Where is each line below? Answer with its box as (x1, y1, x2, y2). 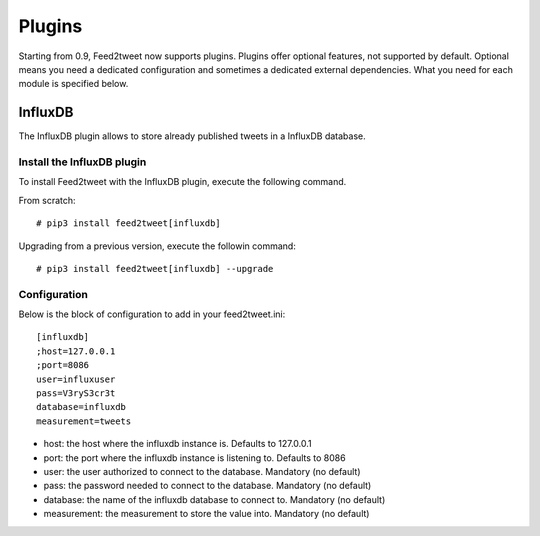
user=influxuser (36, 373, 116, 385)
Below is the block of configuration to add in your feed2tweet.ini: (18, 308, 286, 320)
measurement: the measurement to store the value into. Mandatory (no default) (43, 508, 370, 520)
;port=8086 (36, 360, 90, 371)
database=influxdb (36, 401, 127, 413)
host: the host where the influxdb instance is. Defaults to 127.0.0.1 (43, 438, 312, 450)
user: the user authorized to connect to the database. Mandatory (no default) (43, 465, 361, 477)
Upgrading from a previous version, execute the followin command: (18, 240, 297, 252)
